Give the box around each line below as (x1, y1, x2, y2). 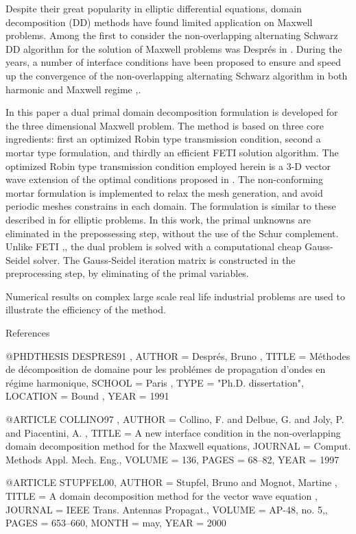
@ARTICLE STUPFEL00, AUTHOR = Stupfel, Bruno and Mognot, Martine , (5, 475, 337, 489)
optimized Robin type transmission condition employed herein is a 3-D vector (5, 158, 331, 173)
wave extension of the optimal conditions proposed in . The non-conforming (5, 172, 324, 186)
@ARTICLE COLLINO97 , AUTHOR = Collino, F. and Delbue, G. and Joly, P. (5, 412, 344, 426)
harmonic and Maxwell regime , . (5, 82, 141, 96)
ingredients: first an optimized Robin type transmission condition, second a (5, 132, 321, 146)
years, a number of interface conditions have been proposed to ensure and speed (5, 55, 342, 69)
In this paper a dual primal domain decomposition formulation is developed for (5, 105, 338, 119)
